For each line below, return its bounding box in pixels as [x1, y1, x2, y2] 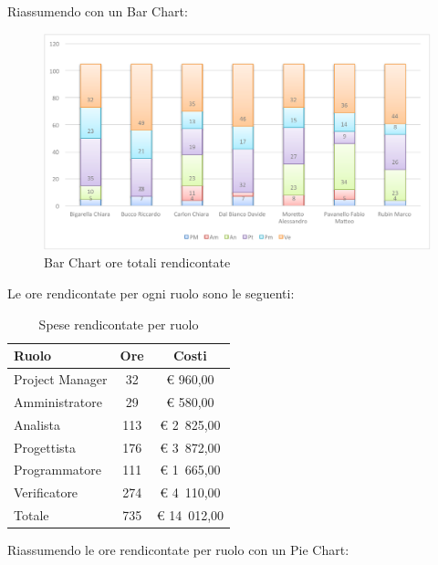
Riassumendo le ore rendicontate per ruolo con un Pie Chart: [7, 540, 349, 560]
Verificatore [14, 483, 78, 502]
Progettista [14, 437, 76, 456]
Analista [14, 414, 61, 434]
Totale [14, 506, 49, 525]
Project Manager [14, 370, 108, 389]
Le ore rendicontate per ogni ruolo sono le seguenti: [7, 284, 295, 303]
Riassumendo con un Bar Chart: [7, 2, 188, 20]
